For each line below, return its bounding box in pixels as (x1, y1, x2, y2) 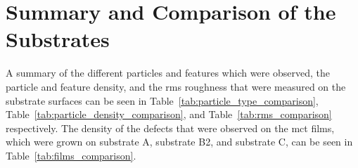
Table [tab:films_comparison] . (6, 148, 136, 162)
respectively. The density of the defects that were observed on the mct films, (6, 120, 335, 135)
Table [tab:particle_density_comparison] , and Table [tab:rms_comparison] (6, 107, 332, 122)
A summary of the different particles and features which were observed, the (6, 65, 330, 80)
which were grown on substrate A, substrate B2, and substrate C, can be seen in (6, 134, 353, 149)
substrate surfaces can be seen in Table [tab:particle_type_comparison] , (6, 93, 319, 108)
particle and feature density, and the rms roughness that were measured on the (6, 79, 346, 93)
